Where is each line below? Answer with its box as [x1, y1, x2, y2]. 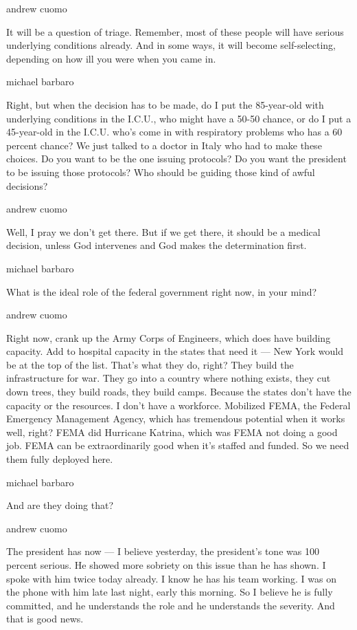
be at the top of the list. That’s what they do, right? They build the [6, 357, 294, 371]
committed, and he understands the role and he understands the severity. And [6, 598, 335, 612]
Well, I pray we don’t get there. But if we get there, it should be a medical [6, 224, 321, 239]
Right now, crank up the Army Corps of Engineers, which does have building [6, 330, 331, 345]
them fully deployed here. [6, 452, 113, 466]
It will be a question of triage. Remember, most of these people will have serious [6, 24, 344, 39]
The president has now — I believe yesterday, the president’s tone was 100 [6, 544, 319, 558]
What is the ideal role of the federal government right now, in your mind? [6, 284, 317, 298]
